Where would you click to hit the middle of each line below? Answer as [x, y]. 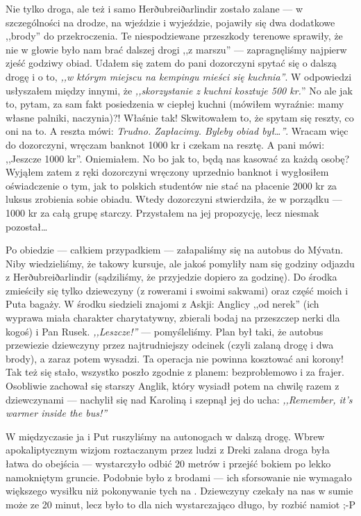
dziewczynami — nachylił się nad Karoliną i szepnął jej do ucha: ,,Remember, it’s [179, 399]
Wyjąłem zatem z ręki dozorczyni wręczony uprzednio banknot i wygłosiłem [167, 172]
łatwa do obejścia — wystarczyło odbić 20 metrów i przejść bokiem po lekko [168, 463]
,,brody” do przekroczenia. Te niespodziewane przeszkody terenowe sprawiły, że [174, 36]
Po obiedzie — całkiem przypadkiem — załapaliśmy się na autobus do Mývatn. [175, 250]
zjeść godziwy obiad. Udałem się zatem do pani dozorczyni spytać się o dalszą [171, 63]
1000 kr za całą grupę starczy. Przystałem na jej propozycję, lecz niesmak [162, 212]
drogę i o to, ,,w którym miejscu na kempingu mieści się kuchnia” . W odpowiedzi [179, 76]
